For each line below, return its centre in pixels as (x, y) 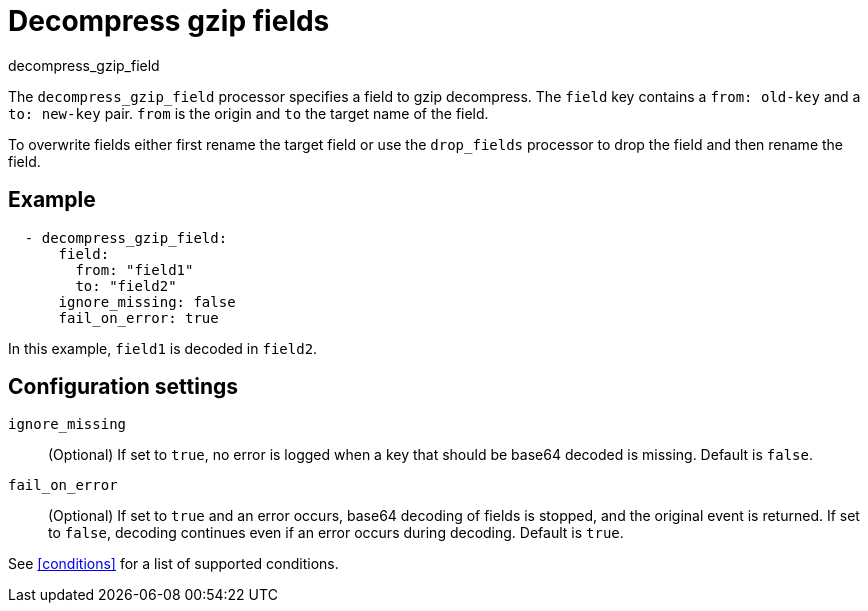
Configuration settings (123, 387)
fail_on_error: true (138, 317)
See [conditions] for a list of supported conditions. (173, 564)
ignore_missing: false (147, 301)
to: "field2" (126, 285)
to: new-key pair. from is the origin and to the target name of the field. (248, 113)
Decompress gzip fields (169, 21)
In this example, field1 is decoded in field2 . (163, 348)
